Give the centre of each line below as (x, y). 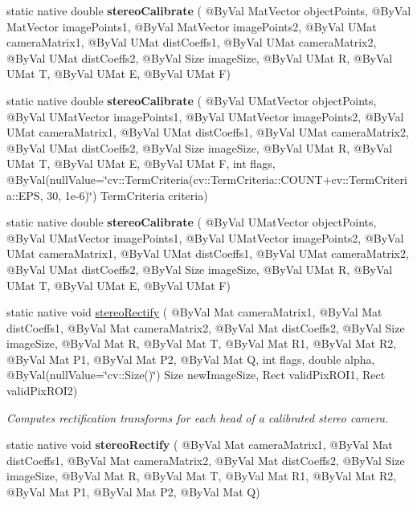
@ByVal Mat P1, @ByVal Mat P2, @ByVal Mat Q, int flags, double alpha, (191, 359)
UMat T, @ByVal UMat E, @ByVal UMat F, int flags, (141, 163)
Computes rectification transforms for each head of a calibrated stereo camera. (198, 417)
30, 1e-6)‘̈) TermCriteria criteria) (127, 195)
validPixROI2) (42, 391)
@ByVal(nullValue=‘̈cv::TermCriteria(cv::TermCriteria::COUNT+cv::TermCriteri (207, 179)
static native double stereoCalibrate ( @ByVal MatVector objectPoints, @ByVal (209, 10)
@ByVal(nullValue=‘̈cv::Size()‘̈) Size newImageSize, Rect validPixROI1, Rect (196, 375)
